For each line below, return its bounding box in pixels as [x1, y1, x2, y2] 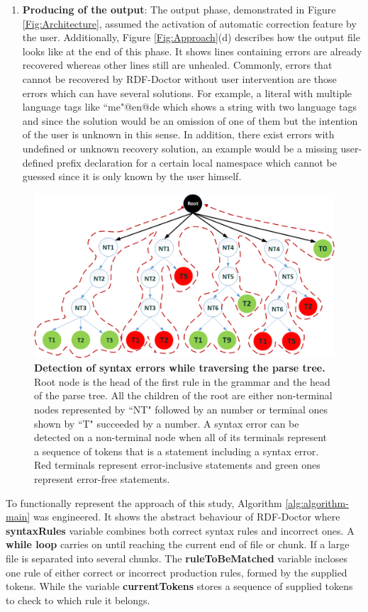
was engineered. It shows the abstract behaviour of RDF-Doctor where [33, 509, 340, 524]
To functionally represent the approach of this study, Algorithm [6, 495, 282, 510]
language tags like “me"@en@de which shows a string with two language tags [22, 99, 357, 114]
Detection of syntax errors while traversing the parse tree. [34, 360, 325, 375]
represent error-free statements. [34, 471, 170, 486]
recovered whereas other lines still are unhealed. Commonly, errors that [22, 57, 333, 72]
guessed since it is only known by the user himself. [22, 169, 242, 184]
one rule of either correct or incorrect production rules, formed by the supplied [6, 564, 347, 579]
